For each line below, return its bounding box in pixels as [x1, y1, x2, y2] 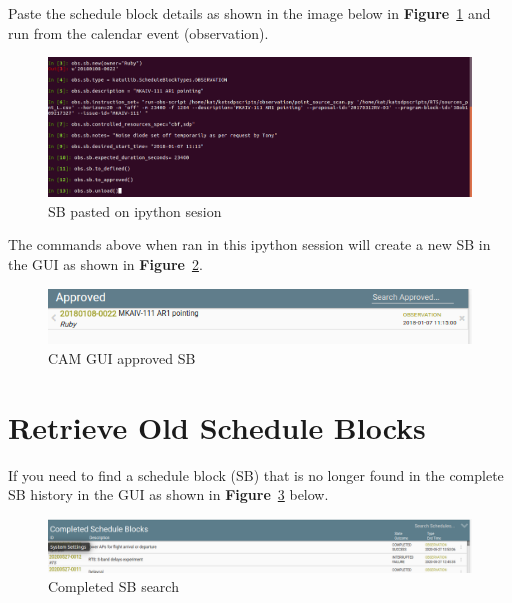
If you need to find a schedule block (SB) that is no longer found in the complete [8, 464, 504, 485]
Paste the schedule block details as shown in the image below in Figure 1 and [8, 3, 491, 23]
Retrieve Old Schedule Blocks [8, 406, 426, 447]
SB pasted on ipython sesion [48, 200, 222, 221]
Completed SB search [48, 576, 179, 597]
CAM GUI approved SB [48, 347, 196, 368]
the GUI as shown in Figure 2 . [8, 254, 203, 275]
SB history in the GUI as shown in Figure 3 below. [8, 484, 329, 505]
